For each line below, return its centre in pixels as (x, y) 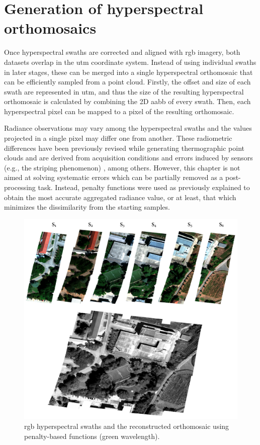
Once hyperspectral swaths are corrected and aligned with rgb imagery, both (122, 52)
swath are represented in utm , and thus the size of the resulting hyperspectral (124, 91)
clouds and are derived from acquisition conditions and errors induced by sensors (128, 158)
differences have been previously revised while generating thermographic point (124, 148)
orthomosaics (50, 28)
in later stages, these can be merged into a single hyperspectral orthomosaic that (128, 72)
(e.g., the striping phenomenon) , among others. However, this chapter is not (122, 167)
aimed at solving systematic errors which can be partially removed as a (114, 177)
